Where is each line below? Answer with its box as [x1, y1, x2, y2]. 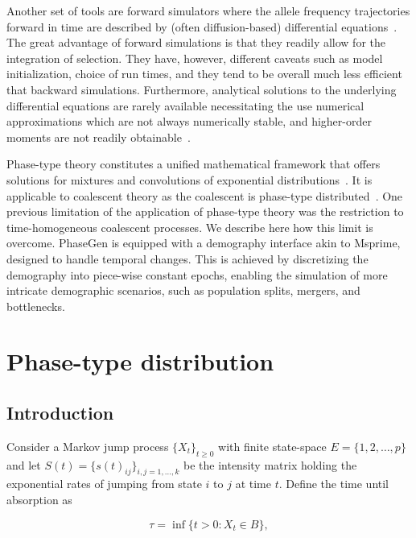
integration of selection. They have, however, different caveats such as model [6, 49, 383, 66]
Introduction [6, 400, 114, 425]
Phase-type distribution [6, 345, 274, 378]
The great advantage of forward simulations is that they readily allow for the [6, 34, 385, 51]
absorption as [6, 491, 72, 508]
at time [235, 475, 271, 492]
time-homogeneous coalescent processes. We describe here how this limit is [6, 218, 373, 235]
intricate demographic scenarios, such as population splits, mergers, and [6, 282, 360, 299]
